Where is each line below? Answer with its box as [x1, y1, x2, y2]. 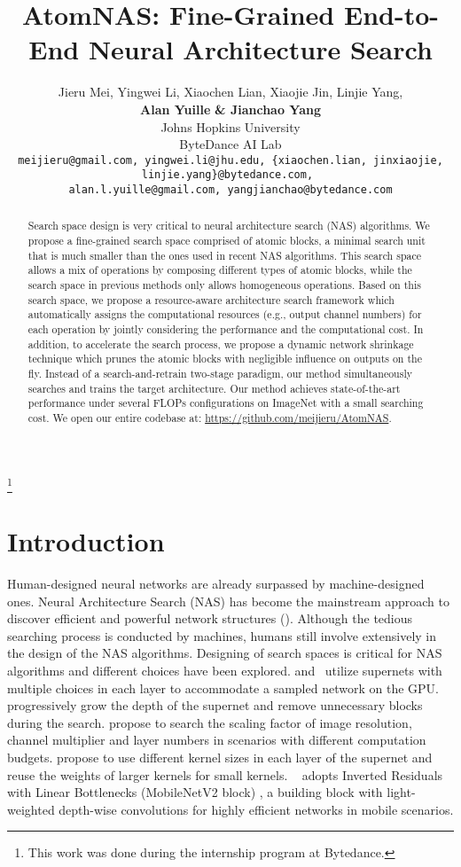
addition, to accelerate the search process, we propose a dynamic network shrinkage [27, 336, 414, 351]
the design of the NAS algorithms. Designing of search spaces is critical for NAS [7, 644, 442, 662]
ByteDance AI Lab [179, 135, 282, 153]
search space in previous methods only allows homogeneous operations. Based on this [27, 277, 421, 293]
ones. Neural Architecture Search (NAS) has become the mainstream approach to [7, 591, 449, 610]
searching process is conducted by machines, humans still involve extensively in [7, 626, 437, 644]
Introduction [7, 523, 165, 559]
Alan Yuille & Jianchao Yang [140, 99, 321, 118]
